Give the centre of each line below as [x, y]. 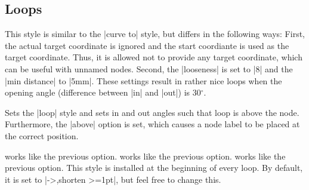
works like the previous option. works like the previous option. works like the [145, 156]
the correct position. [42, 135]
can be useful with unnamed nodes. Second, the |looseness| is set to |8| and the [149, 68]
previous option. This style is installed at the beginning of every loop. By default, [154, 168]
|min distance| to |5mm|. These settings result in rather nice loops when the [143, 80]
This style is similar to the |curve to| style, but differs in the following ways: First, [155, 34]
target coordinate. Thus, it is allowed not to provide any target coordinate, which [154, 57]
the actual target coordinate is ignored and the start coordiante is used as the [147, 45]
